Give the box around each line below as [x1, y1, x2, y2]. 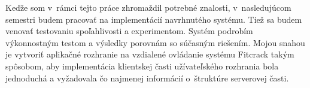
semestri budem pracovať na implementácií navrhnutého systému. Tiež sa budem [5, 13, 302, 25]
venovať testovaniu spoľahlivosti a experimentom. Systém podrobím [5, 25, 253, 37]
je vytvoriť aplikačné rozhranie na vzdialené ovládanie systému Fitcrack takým [5, 48, 294, 60]
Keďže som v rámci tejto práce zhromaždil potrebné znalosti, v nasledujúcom [5, 1, 291, 13]
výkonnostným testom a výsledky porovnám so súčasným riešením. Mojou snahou [5, 36, 305, 48]
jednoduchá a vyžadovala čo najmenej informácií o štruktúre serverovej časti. [5, 71, 289, 84]
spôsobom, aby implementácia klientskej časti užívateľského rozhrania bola [5, 59, 279, 72]
